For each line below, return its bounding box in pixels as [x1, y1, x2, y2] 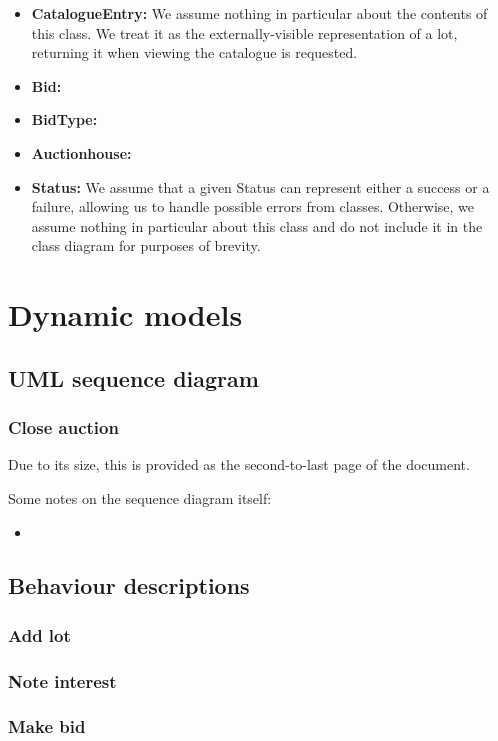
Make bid [8, 714, 86, 739]
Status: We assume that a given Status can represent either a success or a [31, 176, 490, 197]
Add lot [8, 622, 71, 647]
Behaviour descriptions [8, 570, 250, 601]
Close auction [8, 415, 119, 440]
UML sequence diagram [8, 362, 259, 393]
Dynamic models [8, 294, 243, 335]
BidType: [31, 109, 98, 130]
